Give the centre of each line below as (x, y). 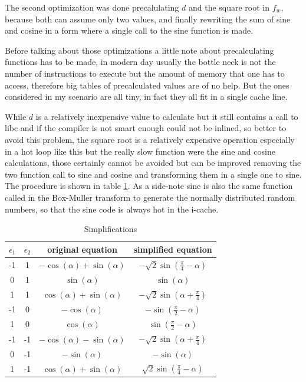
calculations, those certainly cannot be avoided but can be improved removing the (153, 163)
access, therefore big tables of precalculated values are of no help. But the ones (147, 85)
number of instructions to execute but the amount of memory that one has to (145, 73)
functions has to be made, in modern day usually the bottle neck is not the (140, 62)
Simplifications (111, 229)
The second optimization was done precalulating (92, 7)
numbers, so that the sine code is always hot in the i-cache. (112, 209)
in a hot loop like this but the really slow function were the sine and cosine (140, 151)
